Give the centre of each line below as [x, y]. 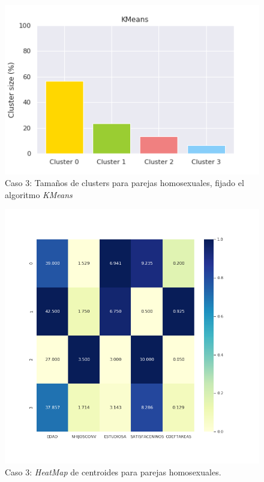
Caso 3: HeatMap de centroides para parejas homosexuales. [113, 472]
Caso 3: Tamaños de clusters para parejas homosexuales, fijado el [124, 183]
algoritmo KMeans [39, 194]
